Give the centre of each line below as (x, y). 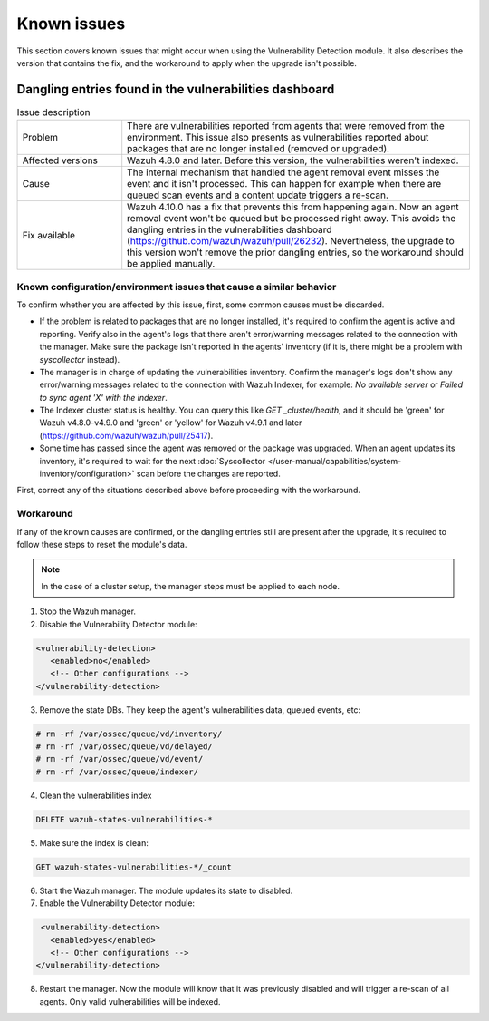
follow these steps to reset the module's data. (102, 544)
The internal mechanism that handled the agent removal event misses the (283, 172)
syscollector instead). (80, 359)
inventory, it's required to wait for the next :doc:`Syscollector (153, 461)
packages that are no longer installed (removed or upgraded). (258, 149)
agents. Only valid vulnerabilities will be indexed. (130, 1001)
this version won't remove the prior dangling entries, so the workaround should (295, 252)
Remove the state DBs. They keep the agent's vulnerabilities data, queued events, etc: (200, 710)
